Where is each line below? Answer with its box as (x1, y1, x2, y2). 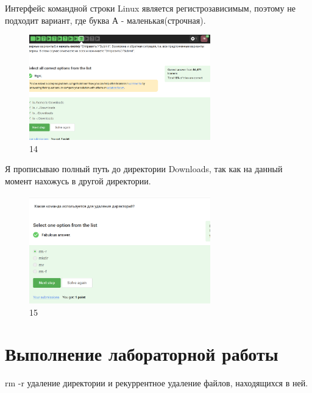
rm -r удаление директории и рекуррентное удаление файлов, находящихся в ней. (5, 377, 308, 389)
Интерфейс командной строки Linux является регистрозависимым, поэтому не (5, 2, 296, 14)
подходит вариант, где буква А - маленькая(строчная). (5, 13, 206, 26)
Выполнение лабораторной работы (5, 341, 278, 366)
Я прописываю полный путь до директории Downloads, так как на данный (5, 162, 283, 175)
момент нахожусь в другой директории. (5, 175, 151, 187)
